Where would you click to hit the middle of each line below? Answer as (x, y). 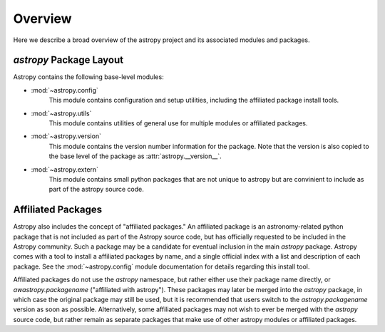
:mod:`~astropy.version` (66, 136)
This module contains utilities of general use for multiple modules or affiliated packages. (178, 123)
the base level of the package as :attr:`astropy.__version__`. (135, 156)
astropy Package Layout (68, 60)
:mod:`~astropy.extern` (65, 169)
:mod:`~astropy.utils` (61, 113)
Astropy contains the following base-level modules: (88, 77)
